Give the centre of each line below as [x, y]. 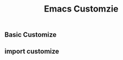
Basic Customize [31, 35]
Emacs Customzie [81, 9]
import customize [32, 51]
